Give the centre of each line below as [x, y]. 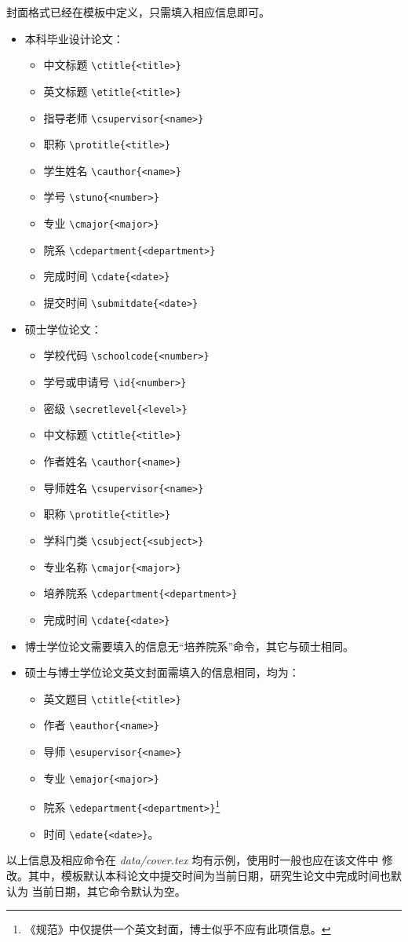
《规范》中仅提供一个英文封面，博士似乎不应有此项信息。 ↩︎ [178, 929]
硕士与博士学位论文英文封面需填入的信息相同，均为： [162, 672]
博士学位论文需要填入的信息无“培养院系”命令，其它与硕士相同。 [189, 646]
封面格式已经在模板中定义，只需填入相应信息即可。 [138, 12]
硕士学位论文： [63, 329]
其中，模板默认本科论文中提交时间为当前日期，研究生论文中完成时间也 [209, 875]
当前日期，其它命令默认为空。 [109, 891]
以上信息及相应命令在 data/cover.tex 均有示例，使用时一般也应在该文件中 [193, 860]
